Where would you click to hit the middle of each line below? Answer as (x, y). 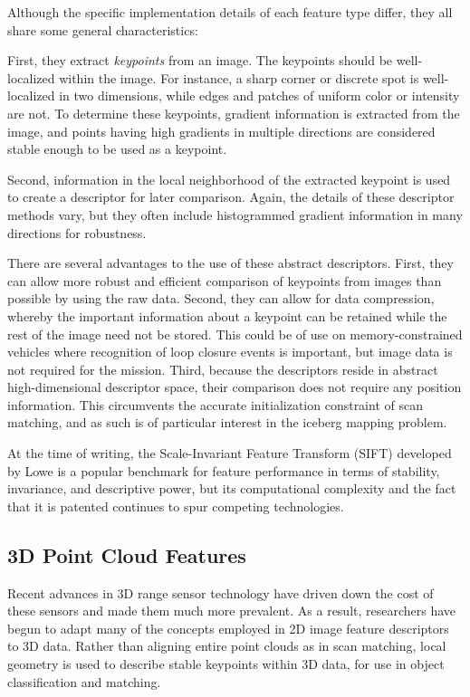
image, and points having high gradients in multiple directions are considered (221, 131)
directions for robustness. (77, 232)
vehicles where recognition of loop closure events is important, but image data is (230, 352)
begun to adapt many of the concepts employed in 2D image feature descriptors (228, 628)
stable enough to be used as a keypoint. (117, 149)
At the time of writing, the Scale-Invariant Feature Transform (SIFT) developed (230, 453)
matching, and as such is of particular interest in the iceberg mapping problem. (227, 422)
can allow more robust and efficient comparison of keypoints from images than (225, 280)
